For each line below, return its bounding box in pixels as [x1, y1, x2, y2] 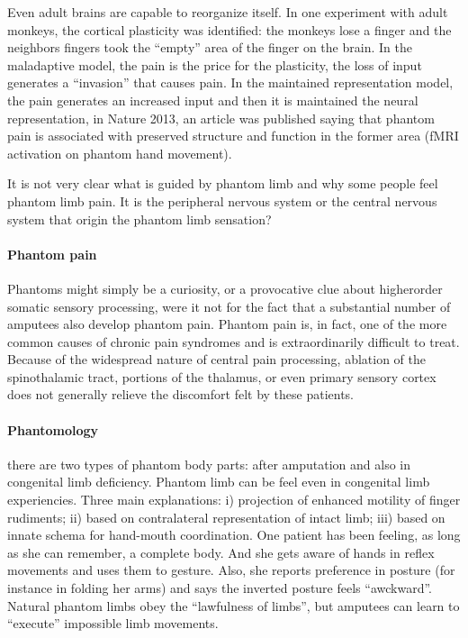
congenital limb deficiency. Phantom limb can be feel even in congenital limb [7, 472, 430, 491]
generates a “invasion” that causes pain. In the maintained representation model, [7, 73, 454, 92]
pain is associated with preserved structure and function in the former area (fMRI [7, 126, 459, 145]
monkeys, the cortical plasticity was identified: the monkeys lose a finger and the [7, 20, 452, 39]
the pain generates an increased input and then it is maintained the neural [7, 90, 418, 109]
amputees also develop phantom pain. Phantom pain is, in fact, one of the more [7, 314, 447, 333]
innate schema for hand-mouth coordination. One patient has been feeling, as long [7, 525, 461, 544]
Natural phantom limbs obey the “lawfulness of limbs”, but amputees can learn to [7, 596, 460, 615]
